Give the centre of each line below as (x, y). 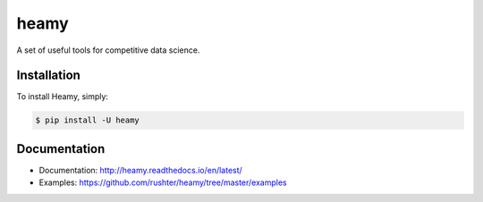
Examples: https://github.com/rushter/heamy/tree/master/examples (163, 182)
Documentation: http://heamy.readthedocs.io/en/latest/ (141, 170)
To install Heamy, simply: (63, 97)
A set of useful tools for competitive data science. (108, 50)
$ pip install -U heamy (88, 120)
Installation (48, 76)
